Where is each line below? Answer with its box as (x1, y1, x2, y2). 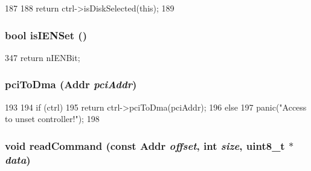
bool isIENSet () (5, 27, 87, 42)
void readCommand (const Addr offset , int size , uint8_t (5, 138, 285, 153)
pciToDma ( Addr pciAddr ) (5, 77, 137, 92)
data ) (5, 152, 31, 167)
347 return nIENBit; (5, 51, 80, 63)
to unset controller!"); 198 (5, 112, 100, 125)
